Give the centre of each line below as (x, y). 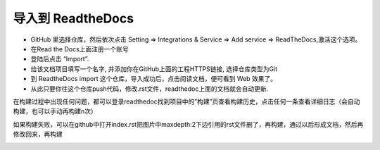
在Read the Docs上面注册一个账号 (80, 49)
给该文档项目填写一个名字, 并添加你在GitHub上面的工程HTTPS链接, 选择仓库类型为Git (154, 69)
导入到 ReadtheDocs (73, 18)
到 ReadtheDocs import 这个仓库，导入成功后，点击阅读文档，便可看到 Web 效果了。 (154, 79)
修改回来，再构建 (38, 135)
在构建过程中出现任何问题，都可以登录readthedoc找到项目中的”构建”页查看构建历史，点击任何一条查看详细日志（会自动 (186, 101)
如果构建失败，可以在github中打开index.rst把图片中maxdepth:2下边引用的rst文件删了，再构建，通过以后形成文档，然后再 (188, 124)
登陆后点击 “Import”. (60, 59)
